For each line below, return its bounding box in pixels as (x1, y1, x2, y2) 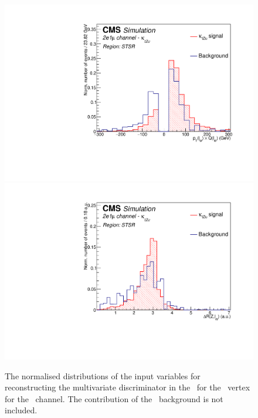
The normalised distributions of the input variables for (5, 369, 201, 382)
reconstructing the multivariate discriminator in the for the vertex (5, 381, 250, 393)
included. (5, 404, 38, 416)
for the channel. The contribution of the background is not (5, 392, 223, 404)
